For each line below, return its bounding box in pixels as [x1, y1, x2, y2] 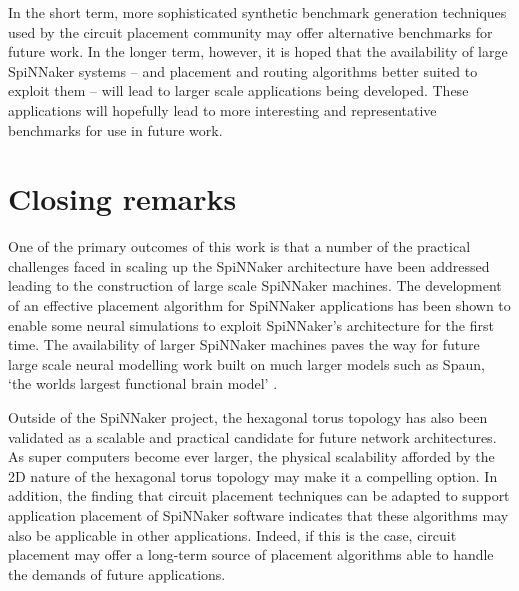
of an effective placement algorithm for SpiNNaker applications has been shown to [8, 295, 511, 316]
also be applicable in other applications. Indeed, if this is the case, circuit [8, 524, 457, 545]
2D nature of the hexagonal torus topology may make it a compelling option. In [8, 465, 498, 486]
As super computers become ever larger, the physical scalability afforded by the [8, 446, 495, 467]
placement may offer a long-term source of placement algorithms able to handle [8, 544, 494, 565]
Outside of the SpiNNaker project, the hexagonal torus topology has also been [8, 407, 488, 428]
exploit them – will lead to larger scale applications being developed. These [8, 80, 469, 101]
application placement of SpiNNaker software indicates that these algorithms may [8, 505, 509, 525]
